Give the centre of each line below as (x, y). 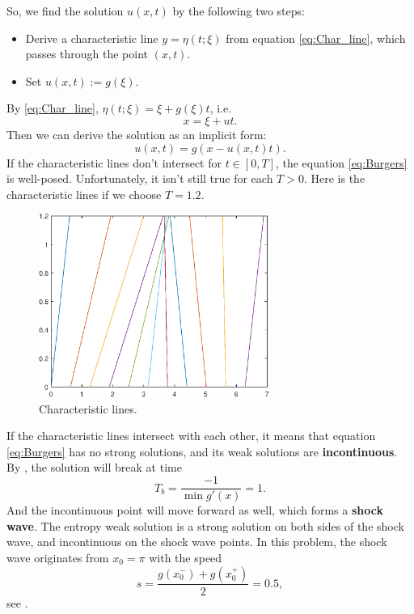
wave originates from (58, 557)
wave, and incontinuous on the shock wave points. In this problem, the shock (197, 542)
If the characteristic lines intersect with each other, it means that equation (191, 436)
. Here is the (334, 178)
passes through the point (87, 54)
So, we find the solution (65, 11)
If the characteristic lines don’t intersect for (114, 162)
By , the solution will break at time (94, 467)
